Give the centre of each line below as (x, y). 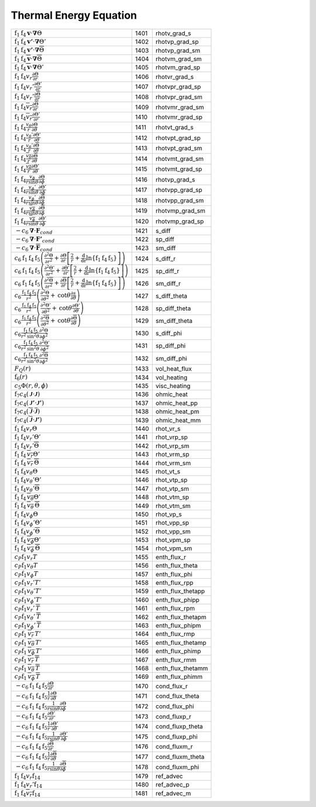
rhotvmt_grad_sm (180, 159)
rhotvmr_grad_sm (180, 107)
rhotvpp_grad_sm (180, 200)
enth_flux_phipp (178, 600)
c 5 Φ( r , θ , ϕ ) (31, 386)
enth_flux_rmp (175, 634)
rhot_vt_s (168, 471)
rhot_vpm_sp (173, 540)
